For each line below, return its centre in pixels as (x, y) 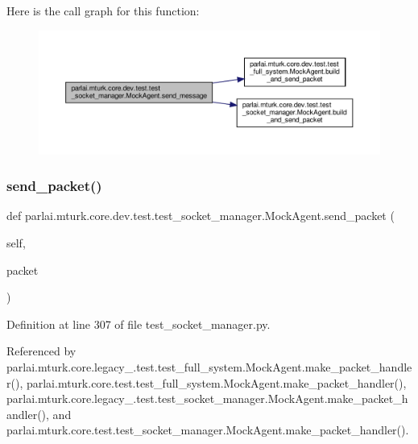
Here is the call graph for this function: (103, 10)
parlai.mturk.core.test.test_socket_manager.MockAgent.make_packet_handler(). (208, 430)
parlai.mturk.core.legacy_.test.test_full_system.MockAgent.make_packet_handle (209, 367)
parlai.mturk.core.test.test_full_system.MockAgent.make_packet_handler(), (216, 382)
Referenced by (41, 351)
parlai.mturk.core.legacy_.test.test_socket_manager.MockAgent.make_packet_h (207, 398)
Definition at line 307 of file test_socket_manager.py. (139, 324)
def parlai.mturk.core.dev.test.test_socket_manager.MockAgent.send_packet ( (201, 216)
